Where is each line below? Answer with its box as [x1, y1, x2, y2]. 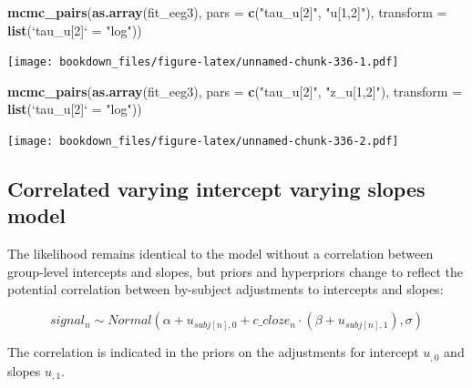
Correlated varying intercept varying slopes [7, 175, 426, 203]
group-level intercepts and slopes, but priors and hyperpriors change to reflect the [7, 261, 464, 281]
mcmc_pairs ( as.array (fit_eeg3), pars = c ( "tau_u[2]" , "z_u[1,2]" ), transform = [7, 81, 463, 100]
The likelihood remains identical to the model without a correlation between [7, 244, 434, 263]
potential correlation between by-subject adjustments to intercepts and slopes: [7, 280, 444, 299]
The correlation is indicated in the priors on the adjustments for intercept [7, 342, 419, 362]
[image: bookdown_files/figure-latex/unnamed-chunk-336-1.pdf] [7, 56, 399, 69]
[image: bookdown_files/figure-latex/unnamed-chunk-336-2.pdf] [7, 135, 399, 148]
